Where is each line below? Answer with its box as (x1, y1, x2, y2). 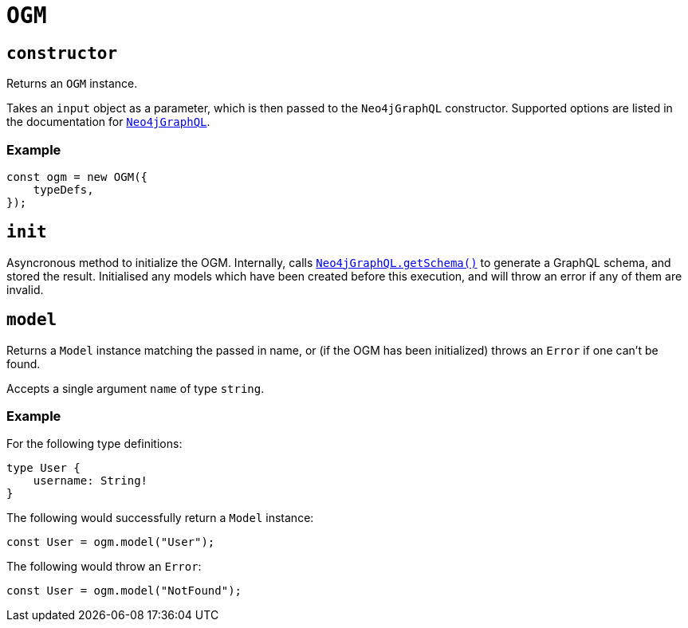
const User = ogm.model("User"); (6, 536, 215, 549)
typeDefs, (33, 183, 94, 196)
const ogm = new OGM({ (6, 170, 148, 183)
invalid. (6, 282, 44, 296)
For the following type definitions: (6, 437, 183, 451)
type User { (6, 461, 81, 475)
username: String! (33, 474, 148, 488)
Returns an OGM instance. (6, 77, 138, 91)
